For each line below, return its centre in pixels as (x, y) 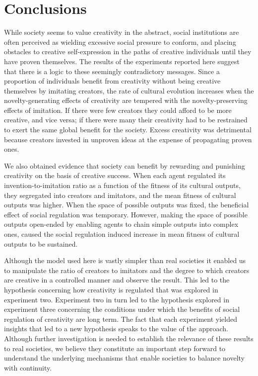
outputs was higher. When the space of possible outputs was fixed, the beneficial (127, 205)
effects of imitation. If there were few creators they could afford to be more (118, 110)
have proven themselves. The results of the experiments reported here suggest (122, 61)
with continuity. (28, 367)
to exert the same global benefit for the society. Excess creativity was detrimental (128, 130)
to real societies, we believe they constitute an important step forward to (115, 348)
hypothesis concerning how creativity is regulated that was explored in (111, 289)
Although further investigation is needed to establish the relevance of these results (129, 338)
